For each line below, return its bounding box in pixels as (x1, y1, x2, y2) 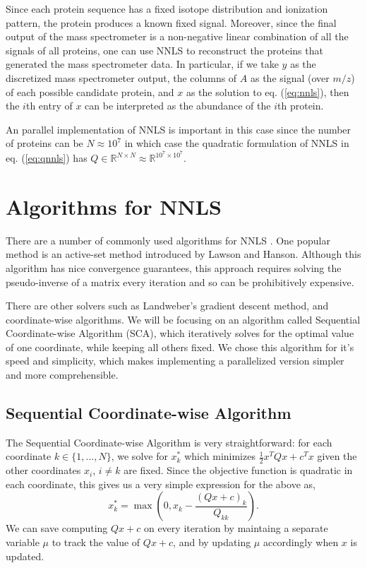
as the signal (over (250, 70, 330, 85)
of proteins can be (6, 136, 83, 150)
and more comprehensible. (6, 367, 119, 382)
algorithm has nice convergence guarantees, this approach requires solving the (6, 260, 342, 275)
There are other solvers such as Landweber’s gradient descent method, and (6, 298, 329, 313)
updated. (6, 548, 44, 563)
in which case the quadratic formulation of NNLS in (124, 136, 349, 150)
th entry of (25, 98, 73, 113)
